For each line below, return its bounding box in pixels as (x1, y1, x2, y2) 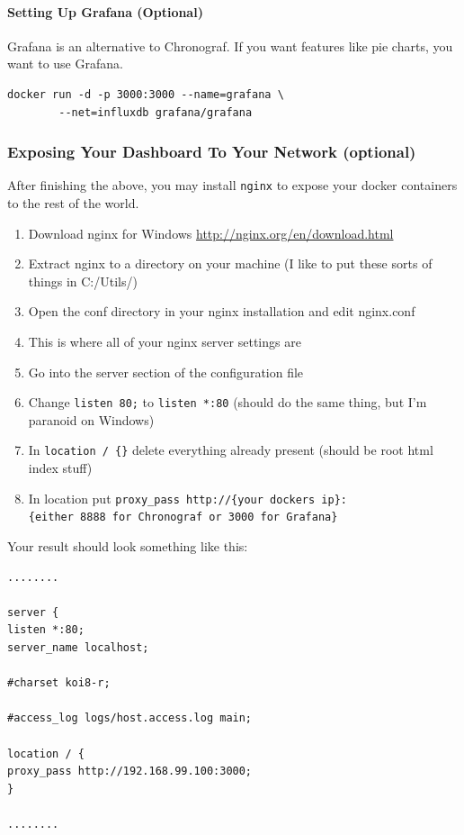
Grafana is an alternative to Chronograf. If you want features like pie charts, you (7, 36, 453, 55)
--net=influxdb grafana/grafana (58, 105, 253, 119)
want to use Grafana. (7, 54, 123, 73)
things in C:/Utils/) (28, 271, 138, 290)
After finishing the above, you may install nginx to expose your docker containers (7, 176, 458, 195)
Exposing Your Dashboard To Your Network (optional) (7, 141, 416, 163)
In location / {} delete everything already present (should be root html (28, 440, 433, 459)
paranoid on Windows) (28, 410, 155, 429)
